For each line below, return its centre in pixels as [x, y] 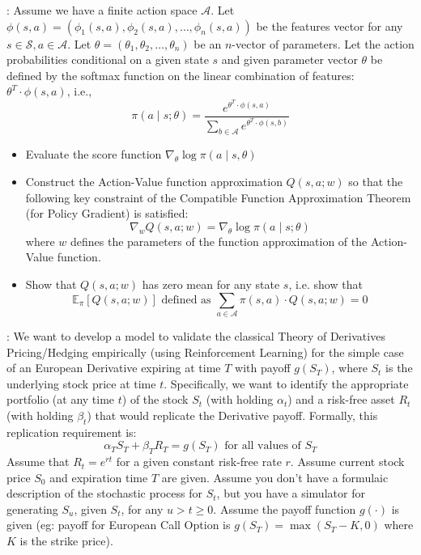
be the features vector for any [330, 25]
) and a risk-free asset [341, 399]
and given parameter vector [289, 59]
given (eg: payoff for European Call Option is [119, 525]
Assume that [38, 462]
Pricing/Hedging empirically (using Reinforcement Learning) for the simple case [205, 352]
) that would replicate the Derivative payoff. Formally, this [232, 415]
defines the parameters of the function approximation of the [219, 241]
